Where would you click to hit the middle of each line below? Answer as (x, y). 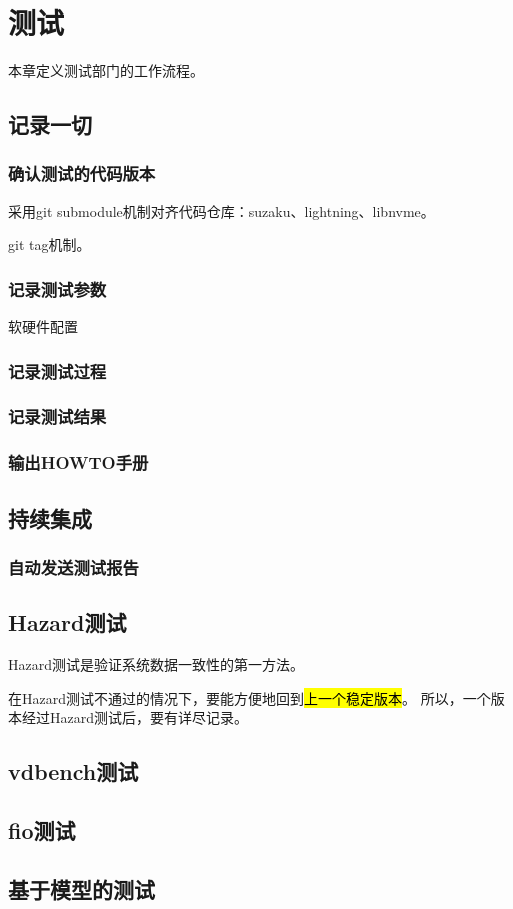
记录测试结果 (57, 416)
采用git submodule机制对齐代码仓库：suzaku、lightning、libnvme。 (221, 210)
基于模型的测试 (81, 888)
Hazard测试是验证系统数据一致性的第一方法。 (156, 664)
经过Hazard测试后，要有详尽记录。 (134, 717)
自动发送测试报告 (73, 566)
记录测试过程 (57, 370)
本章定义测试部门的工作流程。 (106, 70)
